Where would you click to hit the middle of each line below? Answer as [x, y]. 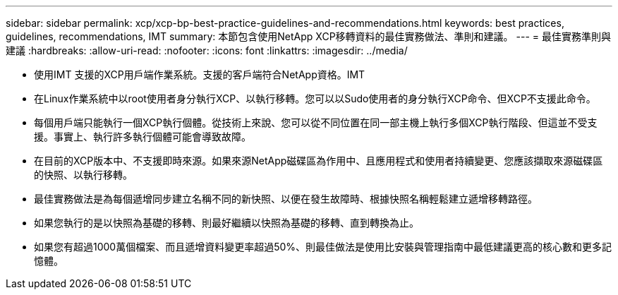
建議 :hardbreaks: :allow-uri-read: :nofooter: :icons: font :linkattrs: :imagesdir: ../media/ [207, 50]
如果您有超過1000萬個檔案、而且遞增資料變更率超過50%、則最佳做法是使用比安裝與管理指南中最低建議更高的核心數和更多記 [323, 247]
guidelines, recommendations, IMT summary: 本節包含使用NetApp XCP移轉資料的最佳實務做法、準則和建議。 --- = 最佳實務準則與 [308, 36]
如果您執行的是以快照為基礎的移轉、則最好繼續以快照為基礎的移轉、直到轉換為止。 [226, 223]
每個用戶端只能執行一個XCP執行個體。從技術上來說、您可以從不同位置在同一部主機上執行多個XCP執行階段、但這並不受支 [316, 122]
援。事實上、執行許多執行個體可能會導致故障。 [143, 137]
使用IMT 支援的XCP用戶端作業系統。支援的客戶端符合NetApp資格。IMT [200, 74]
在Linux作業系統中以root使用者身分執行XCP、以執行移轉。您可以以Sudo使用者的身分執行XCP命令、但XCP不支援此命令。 [315, 98]
